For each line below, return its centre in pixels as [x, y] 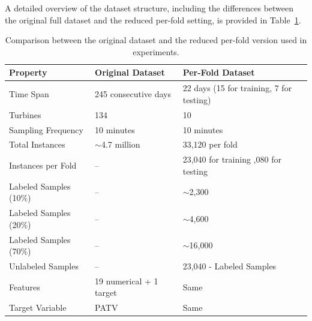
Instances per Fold [43, 165]
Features [25, 286]
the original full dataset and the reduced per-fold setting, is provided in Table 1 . [153, 19]
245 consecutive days [133, 94]
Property [28, 72]
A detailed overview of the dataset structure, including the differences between [149, 8]
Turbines [25, 114]
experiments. [156, 51]
